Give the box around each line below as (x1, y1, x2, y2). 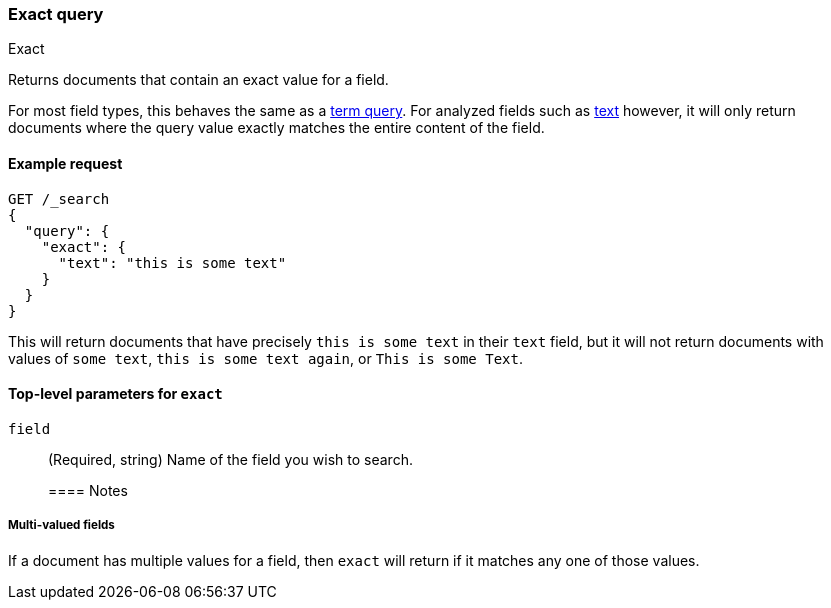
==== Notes (48, 481, 128, 499)
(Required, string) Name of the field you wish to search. (48, 450, 413, 468)
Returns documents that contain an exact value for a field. (8, 71, 389, 89)
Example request (8, 154, 123, 172)
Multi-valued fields (8, 518, 115, 533)
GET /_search (8, 190, 110, 207)
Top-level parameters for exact (8, 385, 223, 403)
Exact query (8, 4, 104, 24)
